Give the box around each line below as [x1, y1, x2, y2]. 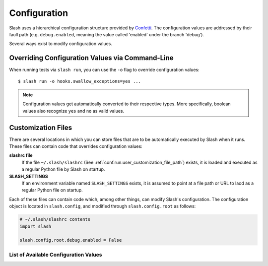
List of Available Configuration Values [9, 251, 102, 258]
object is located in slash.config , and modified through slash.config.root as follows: [9, 203, 196, 209]
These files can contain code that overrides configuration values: [9, 143, 142, 149]
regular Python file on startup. [21, 187, 83, 193]
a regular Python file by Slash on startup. [21, 166, 105, 172]
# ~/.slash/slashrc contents [19, 216, 91, 222]
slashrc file [9, 152, 33, 158]
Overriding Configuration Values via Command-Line [9, 54, 174, 62]
